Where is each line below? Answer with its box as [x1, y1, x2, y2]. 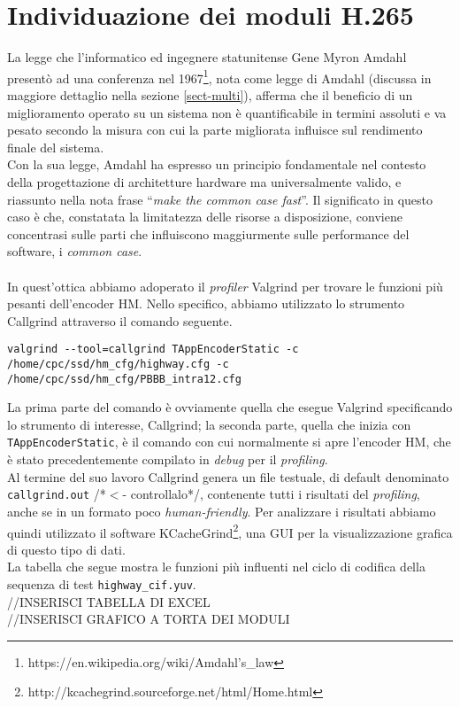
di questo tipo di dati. [7, 540, 126, 558]
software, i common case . [7, 242, 142, 260]
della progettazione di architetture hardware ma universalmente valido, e [7, 172, 402, 190]
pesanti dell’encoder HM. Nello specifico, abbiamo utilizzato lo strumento [7, 294, 405, 313]
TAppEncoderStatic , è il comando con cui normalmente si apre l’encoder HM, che [7, 432, 451, 451]
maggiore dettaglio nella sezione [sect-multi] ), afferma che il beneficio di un [7, 85, 413, 104]
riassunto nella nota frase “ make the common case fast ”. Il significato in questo [7, 190, 433, 208]
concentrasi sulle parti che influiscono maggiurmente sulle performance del [7, 224, 410, 243]
